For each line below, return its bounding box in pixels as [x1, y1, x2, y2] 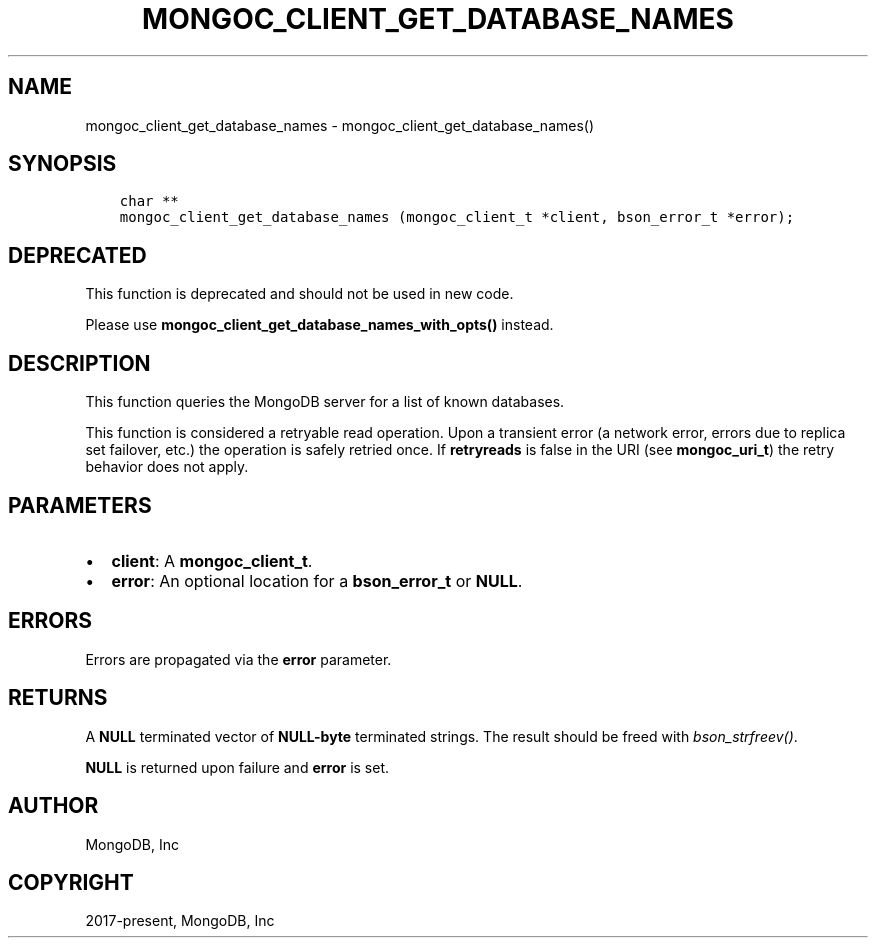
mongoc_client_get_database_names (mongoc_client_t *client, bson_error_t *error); [119, 209, 795, 226]
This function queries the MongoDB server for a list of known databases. [85, 393, 565, 411]
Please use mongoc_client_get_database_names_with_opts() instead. [85, 316, 554, 334]
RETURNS [8, 685, 108, 711]
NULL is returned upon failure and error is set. [85, 758, 390, 776]
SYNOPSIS [8, 151, 117, 177]
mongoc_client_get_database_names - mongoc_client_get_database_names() [85, 116, 595, 134]
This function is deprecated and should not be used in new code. [85, 285, 514, 303]
